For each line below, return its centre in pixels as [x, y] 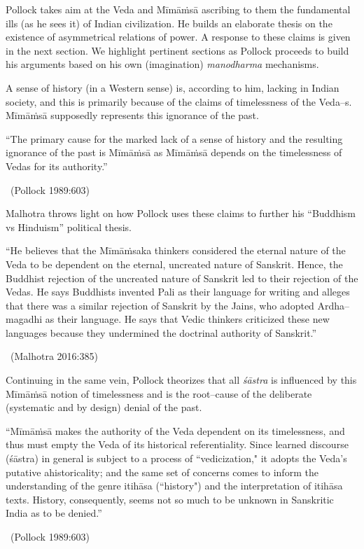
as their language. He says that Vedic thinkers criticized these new [187, 319]
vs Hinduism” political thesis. [69, 227]
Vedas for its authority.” [57, 166]
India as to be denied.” [54, 513]
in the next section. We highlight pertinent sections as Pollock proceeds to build [177, 50]
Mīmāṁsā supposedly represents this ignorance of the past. [132, 115]
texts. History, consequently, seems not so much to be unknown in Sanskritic [170, 499]
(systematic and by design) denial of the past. [104, 407]
